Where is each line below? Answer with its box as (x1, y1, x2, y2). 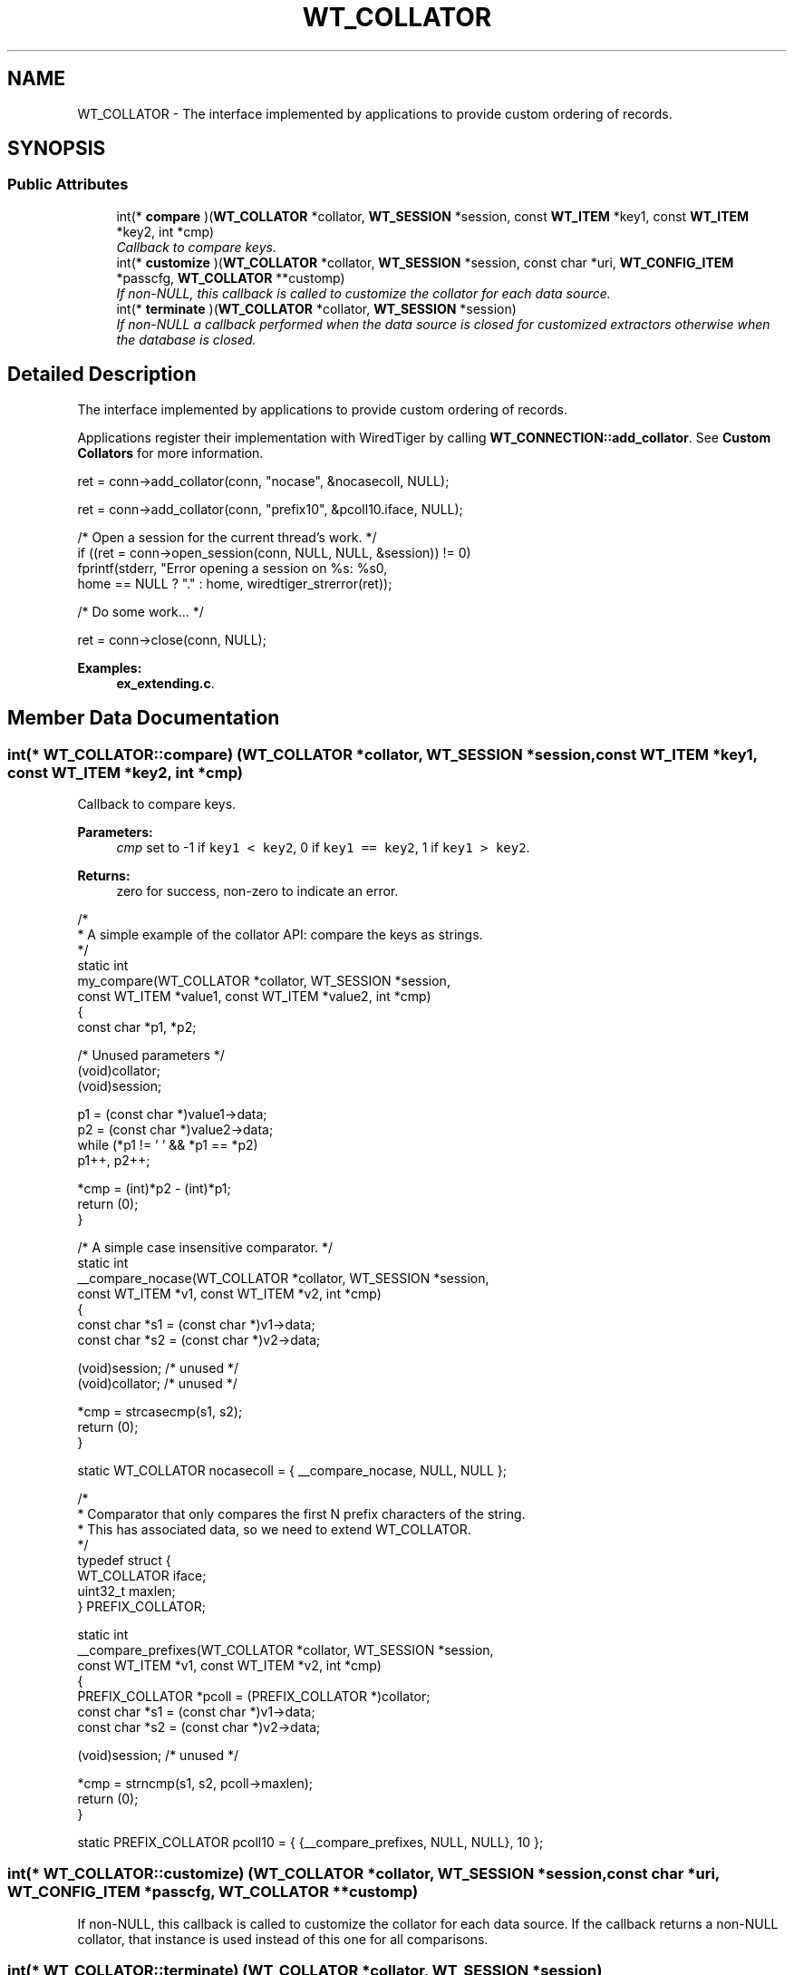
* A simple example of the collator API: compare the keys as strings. (77, 926, 483, 942)
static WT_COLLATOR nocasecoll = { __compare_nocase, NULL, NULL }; (77, 1462, 507, 1478)
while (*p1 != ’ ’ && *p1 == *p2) (77, 1136, 258, 1153)
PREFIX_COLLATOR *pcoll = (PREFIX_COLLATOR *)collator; (77, 1688, 431, 1704)
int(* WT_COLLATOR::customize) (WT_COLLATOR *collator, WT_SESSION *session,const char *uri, (7, 1864, 720, 1883)
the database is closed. (116, 331, 257, 347)
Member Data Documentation (7, 706, 280, 730)
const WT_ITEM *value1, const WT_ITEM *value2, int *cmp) (77, 987, 431, 1004)
